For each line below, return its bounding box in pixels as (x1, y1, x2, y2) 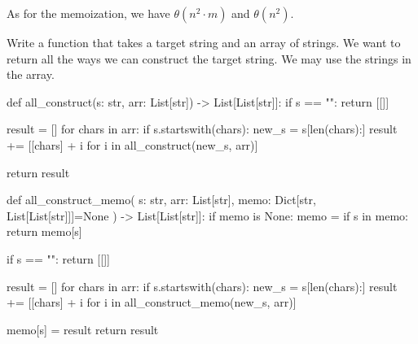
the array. (7, 66, 55, 83)
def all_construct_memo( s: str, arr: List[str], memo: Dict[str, (7, 191, 316, 208)
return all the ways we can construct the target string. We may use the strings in (7, 50, 411, 67)
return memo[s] (7, 223, 82, 240)
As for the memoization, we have (7, 5, 170, 21)
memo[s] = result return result (7, 320, 159, 337)
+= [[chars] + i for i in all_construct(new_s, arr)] (7, 136, 258, 153)
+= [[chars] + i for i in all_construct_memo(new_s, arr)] (7, 294, 297, 311)
